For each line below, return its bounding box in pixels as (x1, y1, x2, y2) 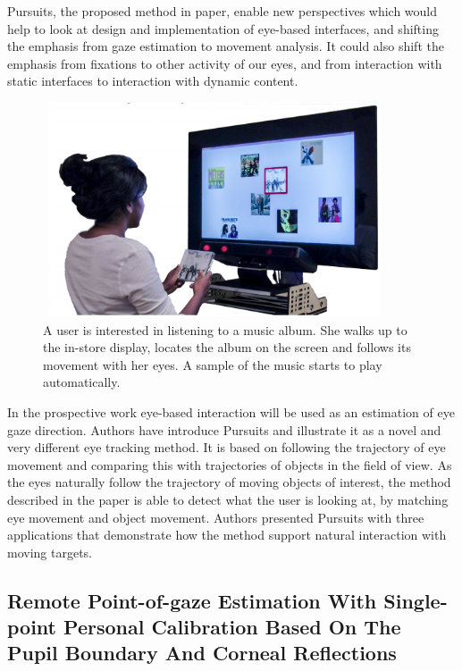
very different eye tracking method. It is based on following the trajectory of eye (7, 438, 446, 457)
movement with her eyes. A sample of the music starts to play (43, 355, 382, 373)
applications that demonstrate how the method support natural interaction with (7, 525, 447, 544)
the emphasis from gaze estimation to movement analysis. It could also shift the (7, 37, 444, 55)
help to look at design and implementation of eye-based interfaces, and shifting (7, 19, 439, 38)
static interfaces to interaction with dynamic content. (7, 71, 298, 90)
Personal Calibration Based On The (63, 613, 401, 641)
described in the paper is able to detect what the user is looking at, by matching (7, 490, 449, 508)
